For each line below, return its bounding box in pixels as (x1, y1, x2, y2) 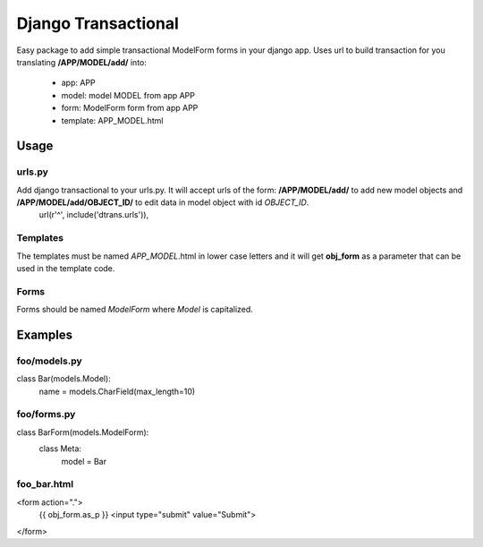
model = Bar (61, 456, 107, 466)
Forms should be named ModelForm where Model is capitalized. (16, 304, 254, 315)
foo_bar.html (16, 478, 74, 491)
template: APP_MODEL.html (61, 115, 164, 125)
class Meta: (38, 443, 82, 454)
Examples (16, 327, 73, 342)
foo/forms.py (16, 408, 76, 421)
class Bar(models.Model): (16, 373, 111, 384)
